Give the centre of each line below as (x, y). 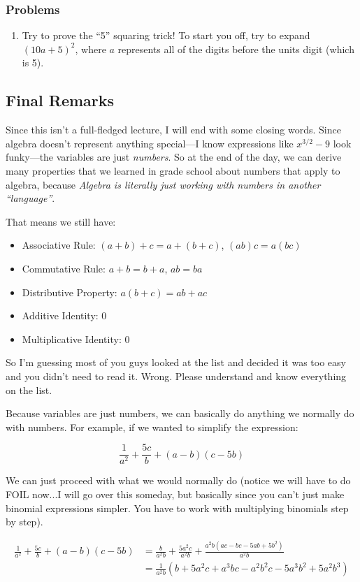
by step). (24, 522)
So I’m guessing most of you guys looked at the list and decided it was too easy (176, 362)
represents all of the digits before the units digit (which (236, 49)
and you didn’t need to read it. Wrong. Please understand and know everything (176, 376)
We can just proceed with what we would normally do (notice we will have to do (178, 480)
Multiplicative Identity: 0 (76, 339)
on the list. (29, 390)
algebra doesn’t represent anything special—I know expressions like (150, 143)
